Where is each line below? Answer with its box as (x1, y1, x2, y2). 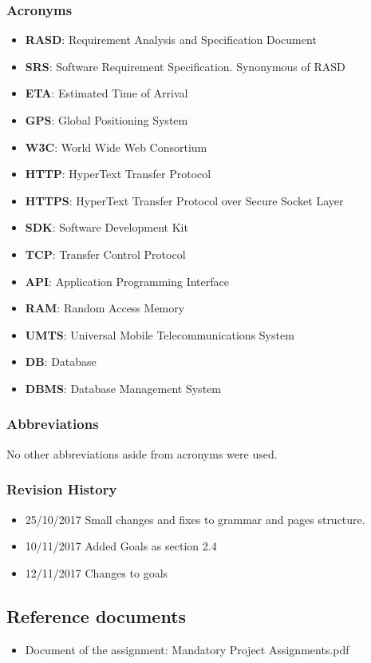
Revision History (6, 479, 117, 499)
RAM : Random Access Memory (25, 300, 185, 316)
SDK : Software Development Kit (25, 219, 188, 236)
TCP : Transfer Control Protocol (25, 245, 186, 262)
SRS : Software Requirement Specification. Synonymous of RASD (25, 58, 345, 74)
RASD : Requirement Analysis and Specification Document (25, 31, 317, 48)
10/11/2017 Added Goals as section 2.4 (25, 538, 217, 554)
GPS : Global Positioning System (25, 112, 188, 128)
